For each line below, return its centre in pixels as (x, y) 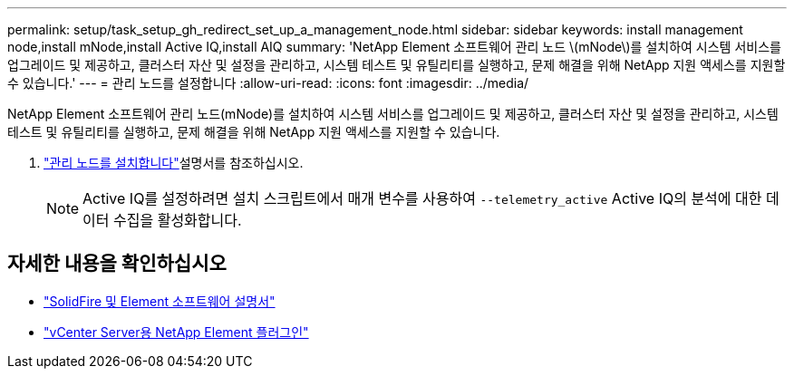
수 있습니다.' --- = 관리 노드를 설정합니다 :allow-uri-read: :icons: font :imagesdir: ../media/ (268, 83)
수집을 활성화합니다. (178, 220)
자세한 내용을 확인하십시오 (117, 264)
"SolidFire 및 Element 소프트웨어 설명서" (160, 301)
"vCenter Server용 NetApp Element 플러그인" (176, 332)
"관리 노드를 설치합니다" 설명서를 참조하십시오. (174, 163)
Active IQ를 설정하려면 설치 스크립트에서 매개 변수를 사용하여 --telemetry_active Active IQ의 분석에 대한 (422, 198)
